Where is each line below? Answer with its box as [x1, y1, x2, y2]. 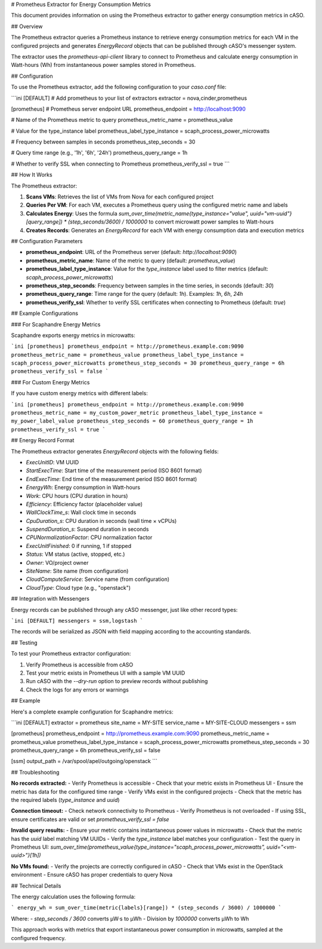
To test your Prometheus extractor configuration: [11, 650, 131, 657]
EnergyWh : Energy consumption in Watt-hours [26, 484, 140, 491]
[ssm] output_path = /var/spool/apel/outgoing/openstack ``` [11, 758, 157, 765]
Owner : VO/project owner [26, 559, 89, 566]
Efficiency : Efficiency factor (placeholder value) [26, 500, 143, 507]
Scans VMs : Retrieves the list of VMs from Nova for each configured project [26, 193, 214, 200]
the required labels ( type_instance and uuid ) [11, 797, 120, 804]
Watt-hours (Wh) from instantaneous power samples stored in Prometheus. [11, 62, 196, 69]
